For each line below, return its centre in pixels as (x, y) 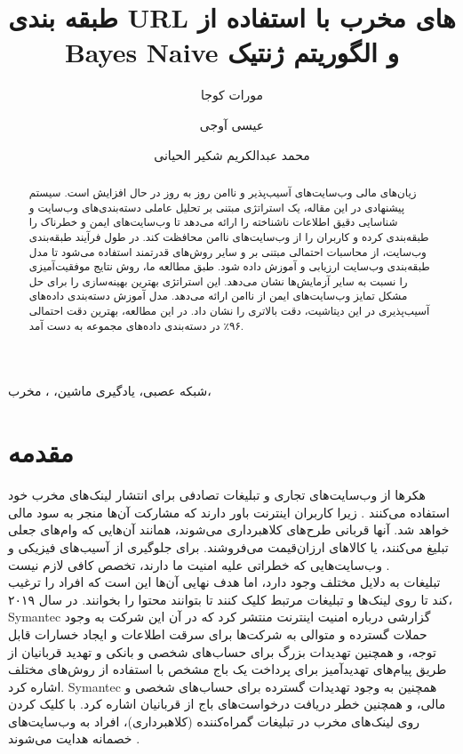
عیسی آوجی (232, 124)
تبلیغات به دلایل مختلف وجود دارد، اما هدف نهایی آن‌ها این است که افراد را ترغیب (224, 582)
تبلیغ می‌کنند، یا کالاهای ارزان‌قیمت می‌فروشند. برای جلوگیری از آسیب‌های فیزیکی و (228, 546)
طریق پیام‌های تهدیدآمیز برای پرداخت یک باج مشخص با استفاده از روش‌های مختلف (228, 669)
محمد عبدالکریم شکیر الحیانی (232, 154)
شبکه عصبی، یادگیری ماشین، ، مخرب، (110, 391)
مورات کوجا (232, 95)
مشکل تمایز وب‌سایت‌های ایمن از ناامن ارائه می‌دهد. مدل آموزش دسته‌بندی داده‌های (218, 296)
